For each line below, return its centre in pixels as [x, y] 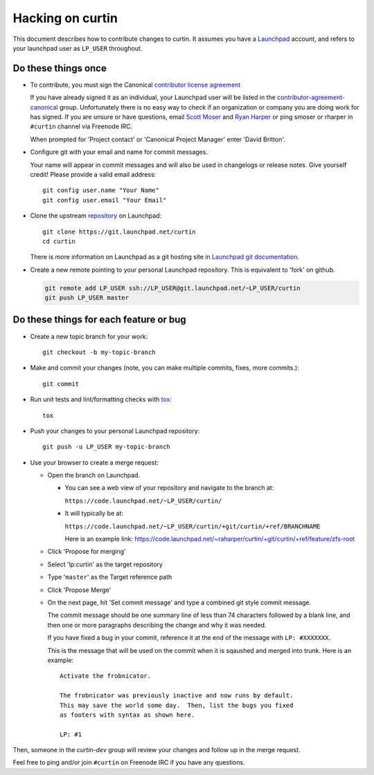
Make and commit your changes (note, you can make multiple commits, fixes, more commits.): [164, 368]
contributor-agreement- [311, 98]
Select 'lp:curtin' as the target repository [105, 564]
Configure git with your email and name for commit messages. [119, 152]
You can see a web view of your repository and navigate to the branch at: [169, 488]
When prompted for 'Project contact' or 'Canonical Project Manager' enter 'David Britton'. [158, 139]
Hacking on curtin [65, 18]
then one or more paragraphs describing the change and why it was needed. [157, 625]
